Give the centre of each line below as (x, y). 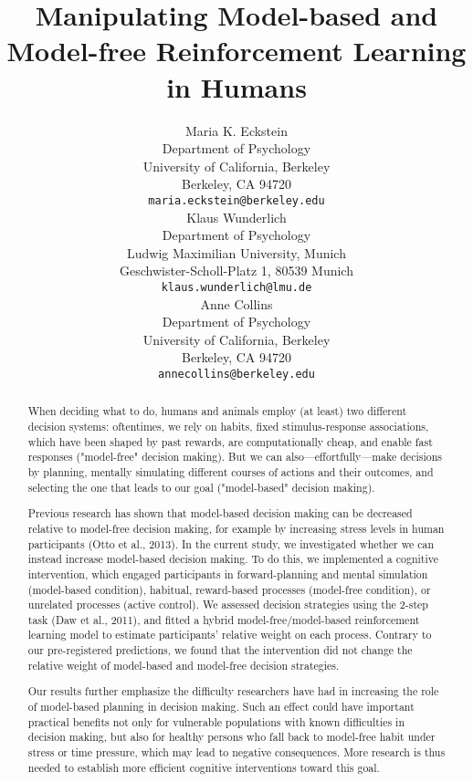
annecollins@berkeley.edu (236, 374)
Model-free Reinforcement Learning (236, 51)
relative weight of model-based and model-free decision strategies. (184, 665)
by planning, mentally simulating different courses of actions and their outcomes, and (231, 472)
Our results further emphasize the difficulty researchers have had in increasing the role (233, 691)
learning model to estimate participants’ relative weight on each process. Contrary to (230, 635)
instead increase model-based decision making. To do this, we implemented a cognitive (233, 559)
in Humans (236, 86)
